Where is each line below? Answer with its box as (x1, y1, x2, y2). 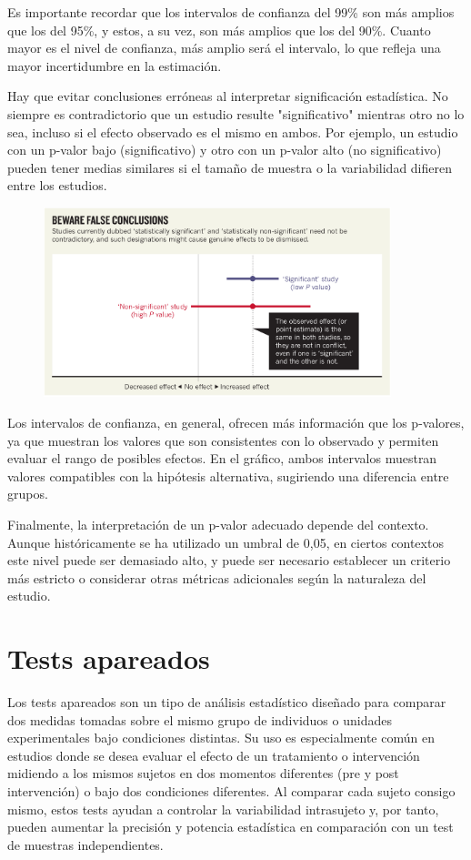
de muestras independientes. (7, 835, 164, 854)
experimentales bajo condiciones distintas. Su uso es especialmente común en (7, 728, 435, 747)
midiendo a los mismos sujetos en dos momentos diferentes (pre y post (7, 764, 399, 783)
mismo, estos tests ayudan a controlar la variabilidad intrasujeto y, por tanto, (7, 799, 439, 818)
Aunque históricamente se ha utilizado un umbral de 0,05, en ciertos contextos (7, 532, 444, 551)
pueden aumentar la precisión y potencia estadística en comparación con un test (7, 817, 454, 836)
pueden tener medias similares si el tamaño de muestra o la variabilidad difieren (7, 157, 453, 177)
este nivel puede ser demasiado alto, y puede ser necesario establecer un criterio (7, 551, 451, 570)
